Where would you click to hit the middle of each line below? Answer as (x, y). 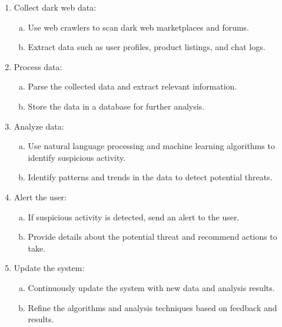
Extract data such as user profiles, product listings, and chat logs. (147, 47)
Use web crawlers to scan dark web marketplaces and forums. (139, 27)
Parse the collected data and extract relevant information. (132, 86)
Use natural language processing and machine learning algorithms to (151, 146)
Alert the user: (40, 196)
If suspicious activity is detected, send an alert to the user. (134, 217)
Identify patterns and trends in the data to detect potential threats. (150, 177)
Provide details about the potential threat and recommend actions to (152, 237)
